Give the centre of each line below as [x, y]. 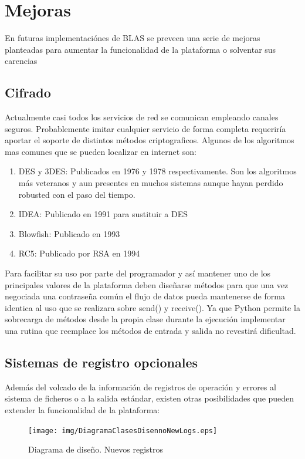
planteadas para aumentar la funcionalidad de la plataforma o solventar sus [140, 49]
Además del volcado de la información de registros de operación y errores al [140, 387]
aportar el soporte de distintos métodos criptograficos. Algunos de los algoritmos [150, 140]
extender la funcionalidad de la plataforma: [82, 410]
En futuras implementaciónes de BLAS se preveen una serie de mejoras [133, 38]
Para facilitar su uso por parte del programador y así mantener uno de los [138, 273]
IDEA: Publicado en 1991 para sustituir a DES [103, 214]
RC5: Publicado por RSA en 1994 [79, 253]
